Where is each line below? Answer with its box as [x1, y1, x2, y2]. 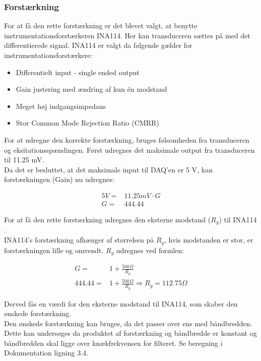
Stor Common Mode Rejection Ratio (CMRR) [16, 117, 159, 128]
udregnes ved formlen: [116, 245, 184, 255]
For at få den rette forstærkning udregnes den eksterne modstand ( [4, 214, 211, 224]
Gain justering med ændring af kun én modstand [16, 84, 167, 94]
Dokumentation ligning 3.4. [4, 347, 89, 358]
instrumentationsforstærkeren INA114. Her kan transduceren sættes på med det [4, 30, 250, 40]
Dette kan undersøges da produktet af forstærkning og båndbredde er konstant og [4, 328, 257, 338]
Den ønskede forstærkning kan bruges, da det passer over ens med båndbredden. [4, 318, 252, 328]
